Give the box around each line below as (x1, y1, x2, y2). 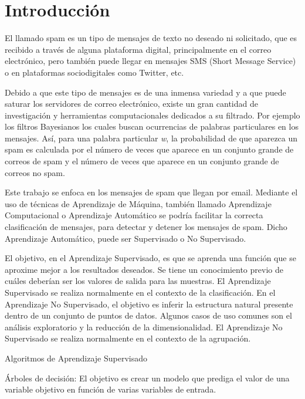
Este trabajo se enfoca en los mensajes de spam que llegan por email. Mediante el (5, 186, 298, 198)
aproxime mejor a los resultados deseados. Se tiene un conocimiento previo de (5, 263, 283, 275)
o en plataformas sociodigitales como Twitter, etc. (5, 66, 184, 78)
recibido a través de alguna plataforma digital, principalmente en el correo (5, 43, 272, 55)
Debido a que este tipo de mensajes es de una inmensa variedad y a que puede (5, 86, 286, 98)
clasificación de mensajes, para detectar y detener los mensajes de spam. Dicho (5, 221, 287, 233)
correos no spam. (5, 166, 65, 178)
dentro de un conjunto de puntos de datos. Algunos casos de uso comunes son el (5, 309, 292, 322)
